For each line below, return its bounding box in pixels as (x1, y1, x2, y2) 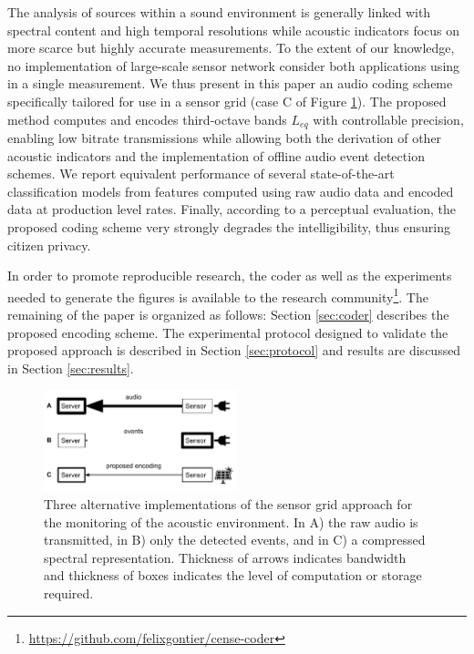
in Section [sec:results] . (7, 358, 134, 377)
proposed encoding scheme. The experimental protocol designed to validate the (7, 322, 448, 342)
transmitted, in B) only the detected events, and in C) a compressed (44, 530, 426, 549)
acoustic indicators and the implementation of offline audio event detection (7, 146, 425, 165)
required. (44, 583, 94, 602)
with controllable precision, (313, 109, 464, 128)
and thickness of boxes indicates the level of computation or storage (44, 566, 422, 585)
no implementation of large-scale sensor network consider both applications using (7, 56, 460, 75)
